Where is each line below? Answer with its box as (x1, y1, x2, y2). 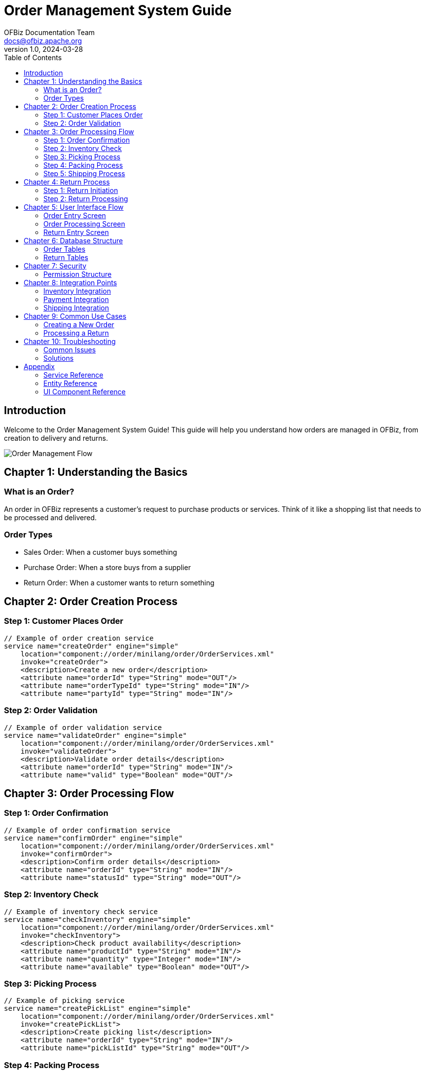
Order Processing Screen (43, 219, 125, 228)
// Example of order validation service (4, 723, 162, 731)
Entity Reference (43, 379, 97, 387)
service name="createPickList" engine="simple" (4, 1004, 191, 1013)
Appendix (24, 362, 55, 371)
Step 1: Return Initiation (43, 186, 118, 194)
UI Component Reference (43, 387, 126, 396)
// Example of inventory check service (4, 907, 158, 916)
